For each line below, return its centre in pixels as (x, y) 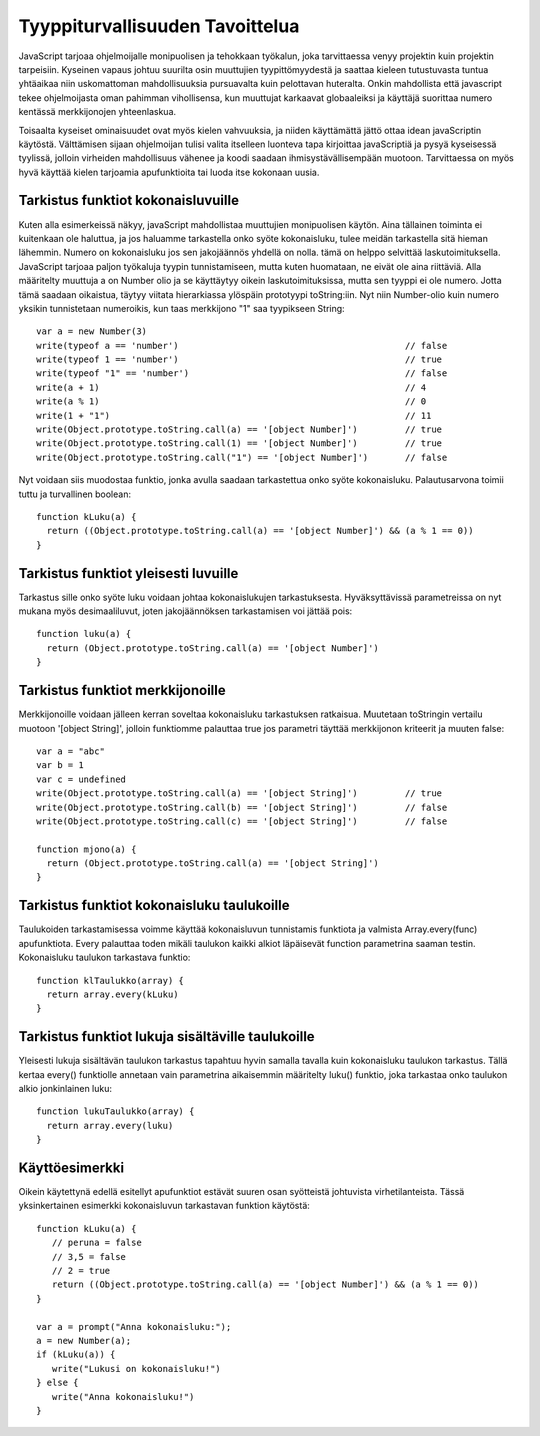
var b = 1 (60, 765)
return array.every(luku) (110, 1125)
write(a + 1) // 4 (231, 387)
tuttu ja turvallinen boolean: (75, 494)
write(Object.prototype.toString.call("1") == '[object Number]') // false (242, 457)
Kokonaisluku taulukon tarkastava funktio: (104, 957)
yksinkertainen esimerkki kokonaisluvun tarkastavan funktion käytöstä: (164, 1206)
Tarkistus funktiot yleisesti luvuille (128, 573)
